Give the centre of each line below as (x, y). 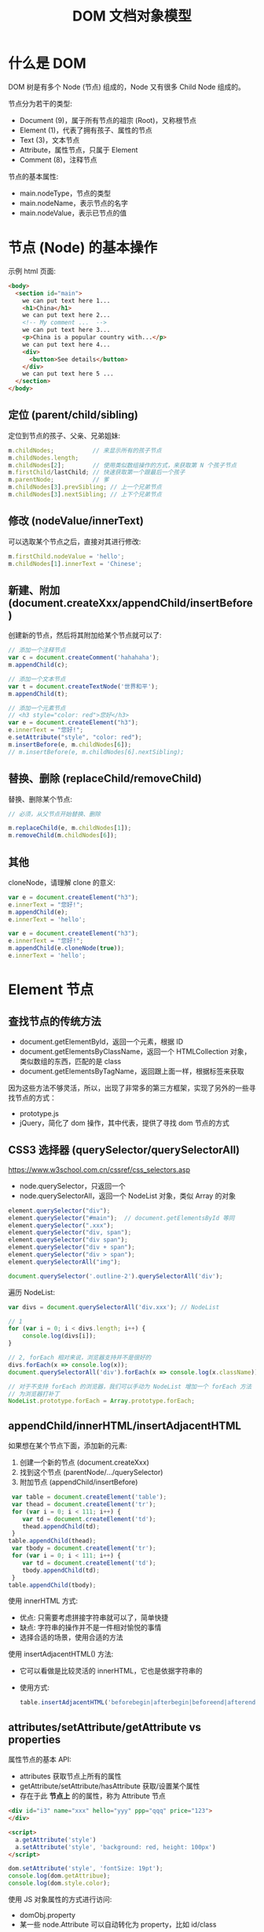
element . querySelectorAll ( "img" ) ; (65, 1262)
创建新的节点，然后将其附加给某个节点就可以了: (85, 635)
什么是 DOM (47, 63)
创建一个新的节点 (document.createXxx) (84, 1462)
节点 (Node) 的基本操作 (83, 248)
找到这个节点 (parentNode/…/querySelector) (91, 1472)
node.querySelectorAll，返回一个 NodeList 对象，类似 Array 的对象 (127, 1196)
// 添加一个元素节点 (37, 708)
